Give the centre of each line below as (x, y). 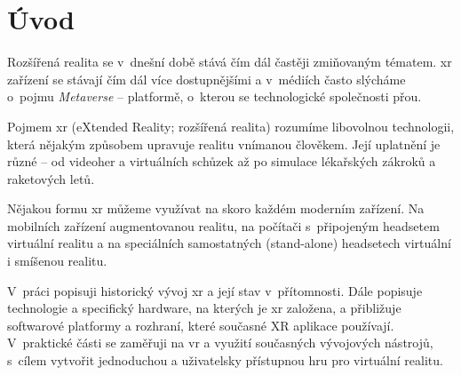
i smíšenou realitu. (57, 261)
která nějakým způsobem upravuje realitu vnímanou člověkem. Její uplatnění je (224, 144)
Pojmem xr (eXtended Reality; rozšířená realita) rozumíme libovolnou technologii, (231, 126)
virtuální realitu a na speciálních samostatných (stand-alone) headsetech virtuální (229, 243)
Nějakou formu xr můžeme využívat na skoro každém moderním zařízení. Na (216, 208)
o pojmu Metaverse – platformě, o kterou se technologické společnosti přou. (215, 96)
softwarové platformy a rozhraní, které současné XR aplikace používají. (201, 325)
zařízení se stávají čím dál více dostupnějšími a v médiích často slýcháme (207, 79)
